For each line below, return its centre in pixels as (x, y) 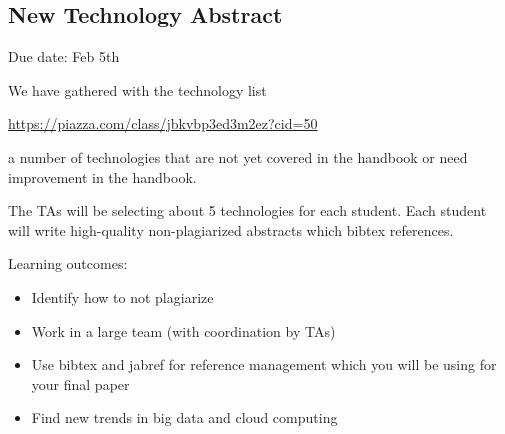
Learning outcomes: (68, 263)
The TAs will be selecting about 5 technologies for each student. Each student (247, 210)
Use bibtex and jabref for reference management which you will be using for (264, 364)
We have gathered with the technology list (137, 89)
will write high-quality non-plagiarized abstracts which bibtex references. (231, 229)
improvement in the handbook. (102, 176)
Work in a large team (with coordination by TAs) (183, 330)
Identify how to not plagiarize (122, 296)
